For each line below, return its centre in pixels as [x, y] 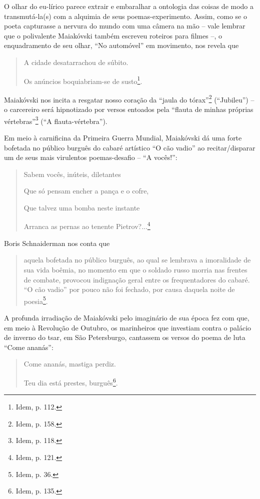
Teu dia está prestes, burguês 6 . [71, 381]
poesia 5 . [36, 300]
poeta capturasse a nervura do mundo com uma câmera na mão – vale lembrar [125, 26]
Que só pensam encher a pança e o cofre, [86, 191]
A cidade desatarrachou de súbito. [76, 62]
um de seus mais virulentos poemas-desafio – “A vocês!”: [91, 157]
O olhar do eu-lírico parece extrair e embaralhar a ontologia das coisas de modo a [129, 6]
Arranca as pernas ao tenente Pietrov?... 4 [87, 225]
